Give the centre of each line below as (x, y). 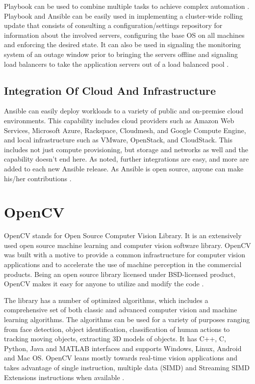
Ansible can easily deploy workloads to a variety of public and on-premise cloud (124, 111)
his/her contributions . (38, 178)
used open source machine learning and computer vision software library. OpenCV (127, 245)
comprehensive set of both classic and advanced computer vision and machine (121, 310)
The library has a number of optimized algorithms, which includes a (106, 300)
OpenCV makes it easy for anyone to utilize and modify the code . (104, 284)
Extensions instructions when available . (64, 377)
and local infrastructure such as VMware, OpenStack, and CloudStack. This (118, 140)
